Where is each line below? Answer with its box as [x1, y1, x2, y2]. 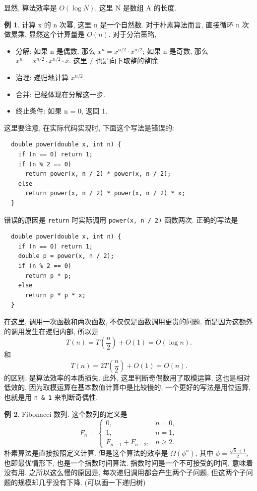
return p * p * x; [25, 291, 86, 299]
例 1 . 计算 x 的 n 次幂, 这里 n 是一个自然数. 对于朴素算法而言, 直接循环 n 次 [4, 19, 249, 29]
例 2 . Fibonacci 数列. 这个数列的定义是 [4, 408, 128, 419]
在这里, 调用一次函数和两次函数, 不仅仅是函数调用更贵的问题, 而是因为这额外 [4, 316, 253, 326]
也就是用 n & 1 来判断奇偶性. [4, 391, 98, 402]
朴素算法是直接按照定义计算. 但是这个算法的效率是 [4, 447, 168, 458]
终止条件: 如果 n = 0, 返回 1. [15, 106, 108, 116]
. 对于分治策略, [108, 29, 157, 39]
